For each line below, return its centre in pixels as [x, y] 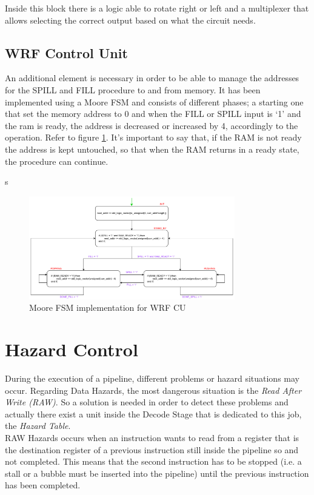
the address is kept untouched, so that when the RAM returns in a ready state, [152, 149]
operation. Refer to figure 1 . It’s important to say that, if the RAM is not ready [153, 137]
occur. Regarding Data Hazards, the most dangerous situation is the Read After [153, 390]
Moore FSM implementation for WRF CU [108, 307]
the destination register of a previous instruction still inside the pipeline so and [152, 449]
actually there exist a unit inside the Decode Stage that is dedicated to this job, [153, 414]
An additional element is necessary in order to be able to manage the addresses [152, 78]
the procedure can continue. [57, 161]
